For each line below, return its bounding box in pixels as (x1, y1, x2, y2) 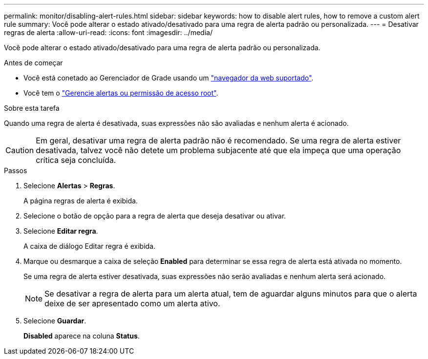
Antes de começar (4, 59, 63, 67)
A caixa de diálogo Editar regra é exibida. (23, 242, 155, 250)
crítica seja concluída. (36, 155, 116, 165)
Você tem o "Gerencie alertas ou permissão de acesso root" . (23, 89, 218, 97)
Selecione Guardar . (23, 317, 86, 325)
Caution (5, 145, 34, 155)
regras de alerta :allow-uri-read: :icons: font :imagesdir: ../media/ (4, 28, 213, 37)
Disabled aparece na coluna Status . (23, 332, 140, 340)
